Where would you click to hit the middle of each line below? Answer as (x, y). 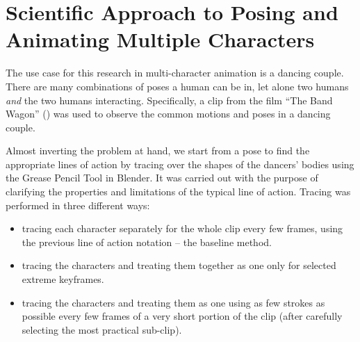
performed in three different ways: (78, 205)
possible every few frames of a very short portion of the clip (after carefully (182, 316)
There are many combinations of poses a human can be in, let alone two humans (177, 86)
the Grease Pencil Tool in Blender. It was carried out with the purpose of (162, 178)
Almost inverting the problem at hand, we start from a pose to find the (158, 150)
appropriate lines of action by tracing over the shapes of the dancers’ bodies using (180, 164)
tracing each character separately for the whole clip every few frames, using (182, 228)
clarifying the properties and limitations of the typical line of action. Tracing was (178, 192)
